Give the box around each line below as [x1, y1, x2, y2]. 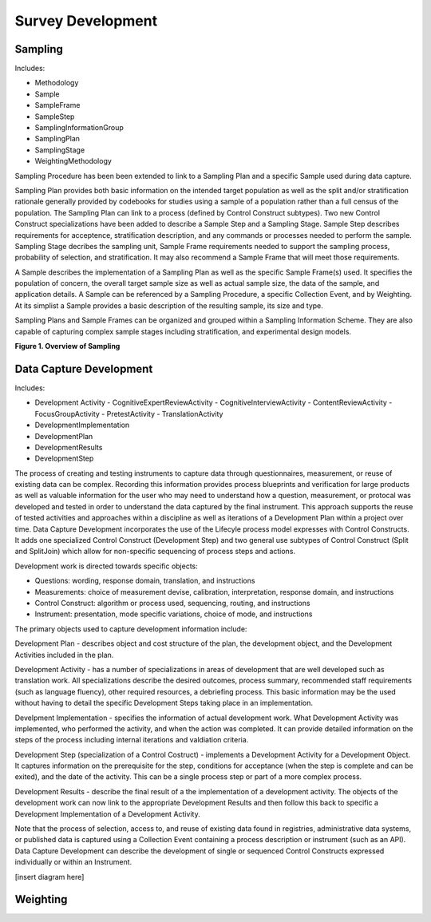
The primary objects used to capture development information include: [14, 623, 247, 634]
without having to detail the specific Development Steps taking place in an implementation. [14, 698, 314, 708]
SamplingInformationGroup [34, 123, 124, 133]
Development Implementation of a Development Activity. [14, 809, 200, 818]
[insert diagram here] [14, 872, 85, 881]
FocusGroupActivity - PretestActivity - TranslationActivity [34, 409, 223, 418]
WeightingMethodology [34, 156, 112, 166]
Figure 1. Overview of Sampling [14, 342, 121, 351]
